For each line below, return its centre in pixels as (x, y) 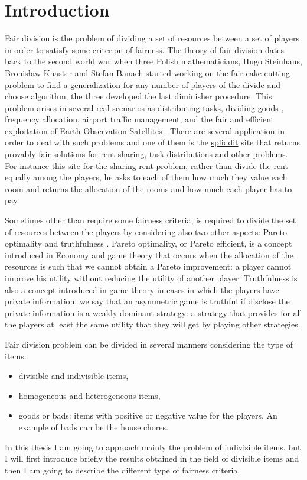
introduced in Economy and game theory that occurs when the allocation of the (149, 254)
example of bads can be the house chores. (93, 427)
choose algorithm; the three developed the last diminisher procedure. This (138, 96)
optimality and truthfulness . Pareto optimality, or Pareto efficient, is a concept (148, 243)
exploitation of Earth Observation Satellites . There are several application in (145, 130)
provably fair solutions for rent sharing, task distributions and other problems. (146, 154)
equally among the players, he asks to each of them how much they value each (146, 177)
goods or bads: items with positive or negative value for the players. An (148, 415)
